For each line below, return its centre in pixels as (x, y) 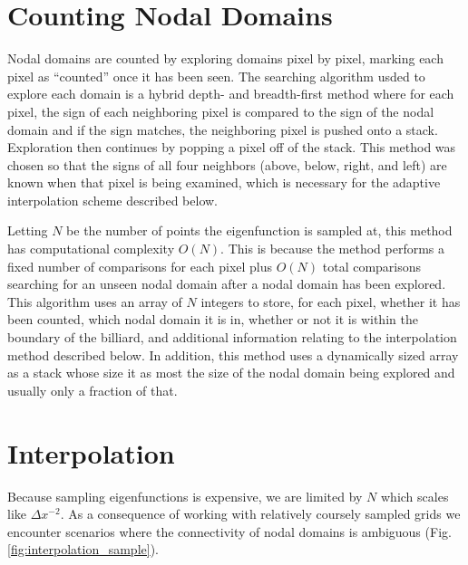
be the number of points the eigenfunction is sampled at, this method (259, 230)
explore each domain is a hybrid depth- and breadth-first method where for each (231, 94)
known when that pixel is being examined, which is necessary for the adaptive (224, 182)
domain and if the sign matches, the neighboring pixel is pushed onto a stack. (223, 129)
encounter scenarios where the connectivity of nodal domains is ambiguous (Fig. (229, 531)
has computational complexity (91, 249)
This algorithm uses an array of (95, 301)
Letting (28, 230)
